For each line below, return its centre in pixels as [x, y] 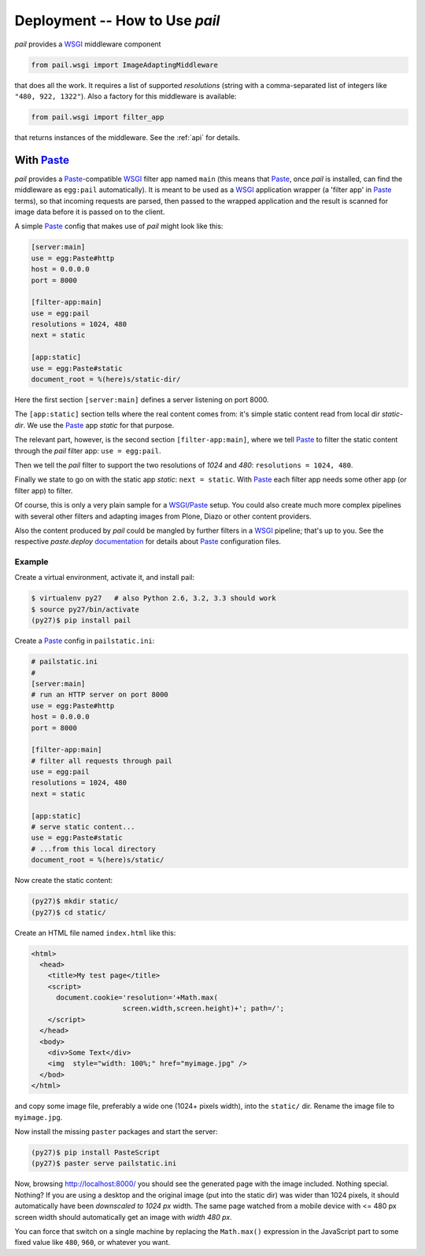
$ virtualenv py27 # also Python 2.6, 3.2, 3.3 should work [153, 598]
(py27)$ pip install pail [81, 621]
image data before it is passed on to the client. [90, 212]
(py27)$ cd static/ [68, 912]
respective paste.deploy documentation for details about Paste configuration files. [148, 541]
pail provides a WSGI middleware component [88, 44]
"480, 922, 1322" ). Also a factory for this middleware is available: [126, 96]
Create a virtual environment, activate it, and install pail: [105, 578]
